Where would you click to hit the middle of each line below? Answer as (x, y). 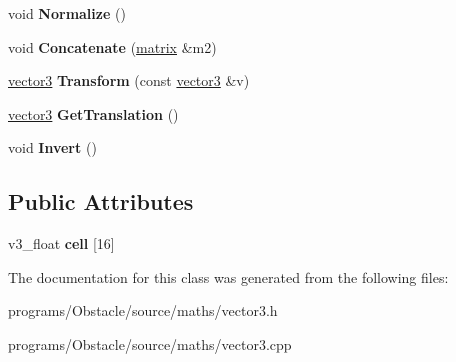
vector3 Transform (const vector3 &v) (129, 80)
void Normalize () (67, 13)
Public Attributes (101, 201)
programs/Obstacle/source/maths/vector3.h (143, 310)
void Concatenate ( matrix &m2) (112, 46)
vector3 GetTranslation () (93, 113)
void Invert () (52, 147)
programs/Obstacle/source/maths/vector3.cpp (150, 343)
